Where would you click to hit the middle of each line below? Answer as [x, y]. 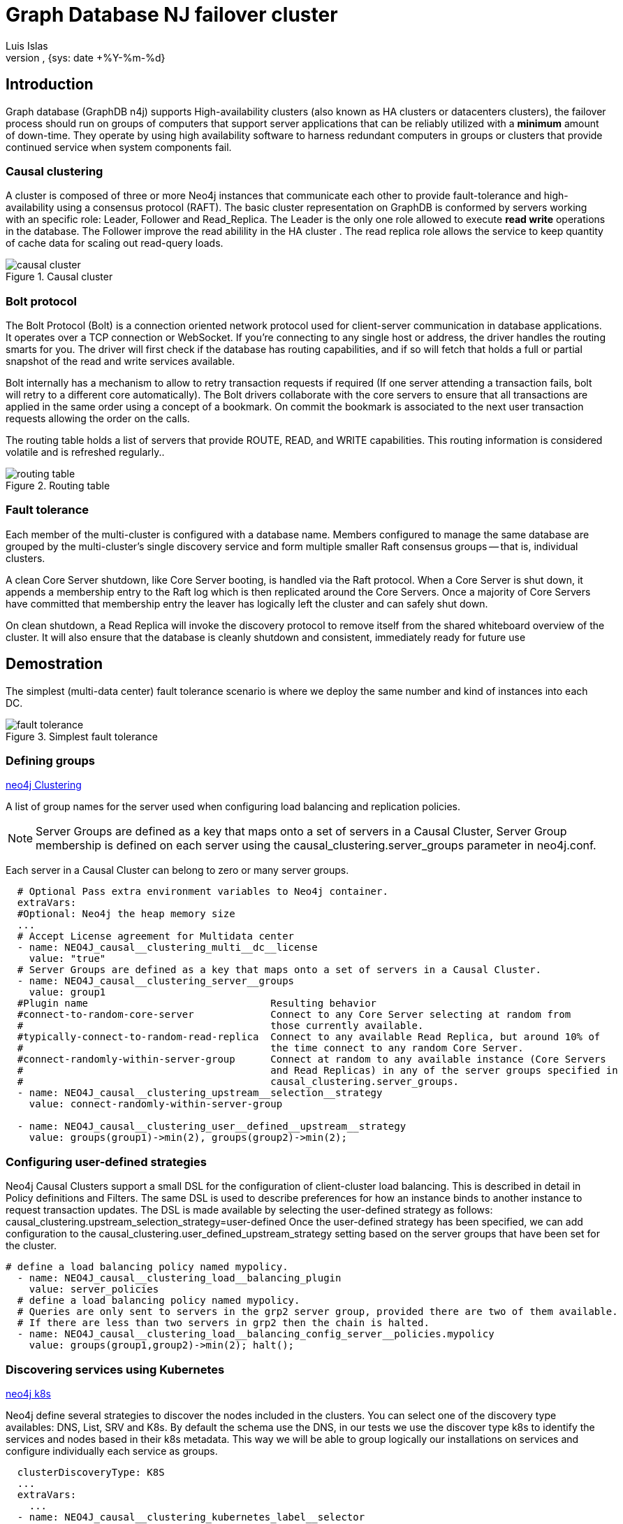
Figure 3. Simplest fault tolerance [82, 736]
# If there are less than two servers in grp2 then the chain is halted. [223, 1323]
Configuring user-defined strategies [106, 1162]
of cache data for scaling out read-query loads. [115, 243]
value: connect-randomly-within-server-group [156, 1104]
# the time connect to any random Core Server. [270, 1048]
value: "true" [67, 959]
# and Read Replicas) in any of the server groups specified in [317, 1071]
